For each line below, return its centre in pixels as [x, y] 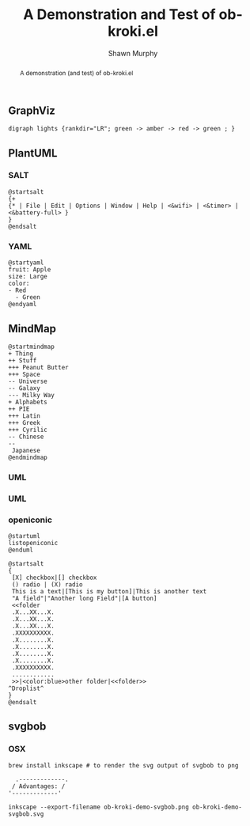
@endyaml [23, 305]
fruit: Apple [30, 270]
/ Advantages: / [38, 786]
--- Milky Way [32, 395]
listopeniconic [33, 544]
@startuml [25, 536]
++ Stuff [23, 360]
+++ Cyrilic [28, 430]
